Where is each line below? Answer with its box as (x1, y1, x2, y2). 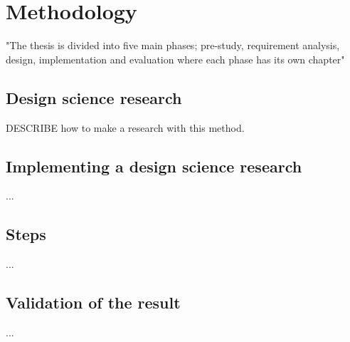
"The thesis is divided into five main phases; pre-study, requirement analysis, (6, 38, 340, 53)
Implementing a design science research (6, 155, 302, 177)
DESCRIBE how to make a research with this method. (6, 120, 245, 135)
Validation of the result (6, 291, 181, 313)
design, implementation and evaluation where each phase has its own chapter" (6, 51, 345, 66)
